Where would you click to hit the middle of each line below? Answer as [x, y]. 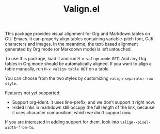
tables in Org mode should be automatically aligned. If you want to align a [78, 64]
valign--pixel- [136, 122]
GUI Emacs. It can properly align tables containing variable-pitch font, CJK [80, 39]
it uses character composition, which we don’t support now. [72, 113]
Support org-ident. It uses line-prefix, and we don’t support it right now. [83, 102]
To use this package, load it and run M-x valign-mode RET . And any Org [76, 59]
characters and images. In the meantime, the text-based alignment [72, 44]
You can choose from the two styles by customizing [57, 78]
